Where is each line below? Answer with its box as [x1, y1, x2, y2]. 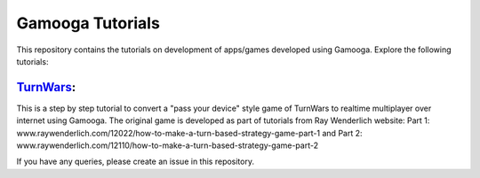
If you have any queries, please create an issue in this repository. [16, 156, 255, 167]
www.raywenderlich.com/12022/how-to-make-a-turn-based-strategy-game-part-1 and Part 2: [16, 128, 364, 138]
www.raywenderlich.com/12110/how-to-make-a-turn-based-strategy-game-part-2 [16, 140, 319, 151]
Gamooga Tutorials [16, 13, 160, 33]
